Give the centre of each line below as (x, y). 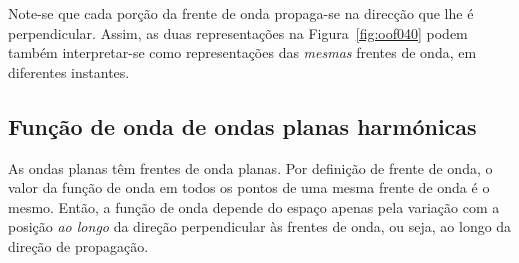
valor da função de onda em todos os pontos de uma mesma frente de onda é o (249, 187)
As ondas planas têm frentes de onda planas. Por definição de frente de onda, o (250, 167)
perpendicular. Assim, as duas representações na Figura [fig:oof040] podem (238, 32)
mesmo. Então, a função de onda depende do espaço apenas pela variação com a (254, 206)
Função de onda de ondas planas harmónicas (242, 125)
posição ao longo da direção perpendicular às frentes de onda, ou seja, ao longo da (260, 226)
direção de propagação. (78, 245)
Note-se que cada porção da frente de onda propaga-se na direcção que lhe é (241, 13)
